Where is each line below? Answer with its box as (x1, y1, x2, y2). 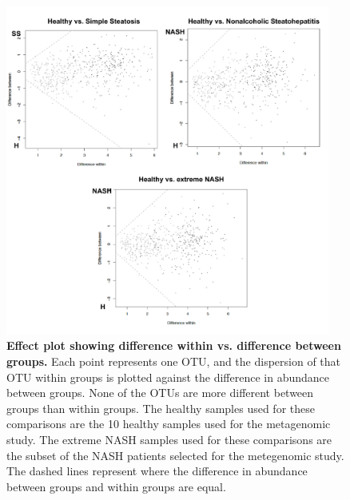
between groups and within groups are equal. (6, 478, 226, 494)
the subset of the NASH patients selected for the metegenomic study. (6, 446, 344, 463)
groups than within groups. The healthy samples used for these (6, 399, 315, 416)
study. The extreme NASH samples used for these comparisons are (6, 431, 332, 447)
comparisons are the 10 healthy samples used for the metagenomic (6, 415, 331, 432)
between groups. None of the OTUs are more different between (6, 384, 314, 401)
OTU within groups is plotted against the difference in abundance (6, 368, 329, 385)
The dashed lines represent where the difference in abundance (6, 462, 308, 479)
